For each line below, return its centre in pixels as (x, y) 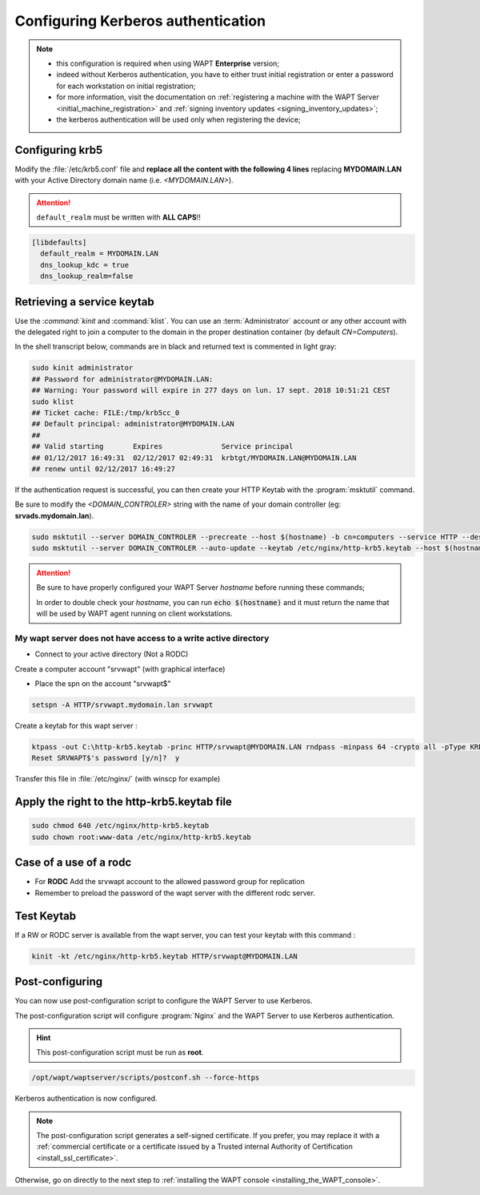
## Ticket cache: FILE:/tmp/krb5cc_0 (106, 412)
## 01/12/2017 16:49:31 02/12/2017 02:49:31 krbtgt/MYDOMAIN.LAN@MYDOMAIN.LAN (194, 458)
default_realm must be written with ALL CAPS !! (119, 217)
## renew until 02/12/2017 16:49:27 (104, 468)
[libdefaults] (59, 242)
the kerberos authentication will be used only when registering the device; (178, 119)
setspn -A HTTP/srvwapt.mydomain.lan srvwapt (122, 705)
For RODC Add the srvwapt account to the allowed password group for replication (170, 882)
